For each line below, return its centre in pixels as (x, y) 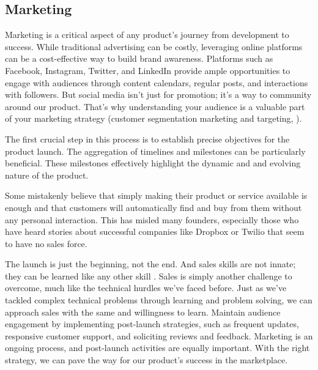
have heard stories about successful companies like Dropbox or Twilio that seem (155, 231)
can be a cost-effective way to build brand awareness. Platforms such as (139, 58)
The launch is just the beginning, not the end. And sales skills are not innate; (150, 264)
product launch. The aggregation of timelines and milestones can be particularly (155, 151)
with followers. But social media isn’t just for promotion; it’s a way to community (158, 94)
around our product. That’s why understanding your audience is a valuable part (155, 106)
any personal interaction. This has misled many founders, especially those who (152, 219)
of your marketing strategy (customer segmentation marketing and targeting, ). (153, 118)
